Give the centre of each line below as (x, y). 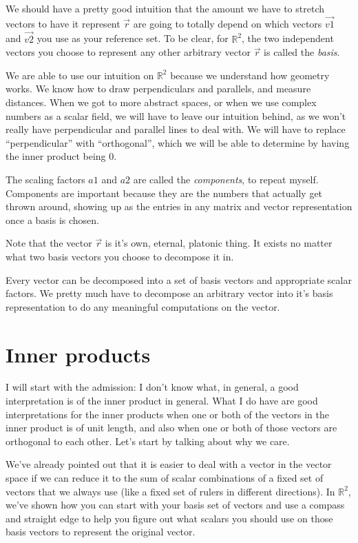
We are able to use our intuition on (80, 75)
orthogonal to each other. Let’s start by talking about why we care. (148, 441)
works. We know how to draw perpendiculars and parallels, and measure (158, 89)
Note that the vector (49, 243)
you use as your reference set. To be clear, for (133, 38)
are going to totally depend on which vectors (228, 23)
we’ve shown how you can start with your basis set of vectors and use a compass (175, 505)
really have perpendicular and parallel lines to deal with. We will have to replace (176, 129)
